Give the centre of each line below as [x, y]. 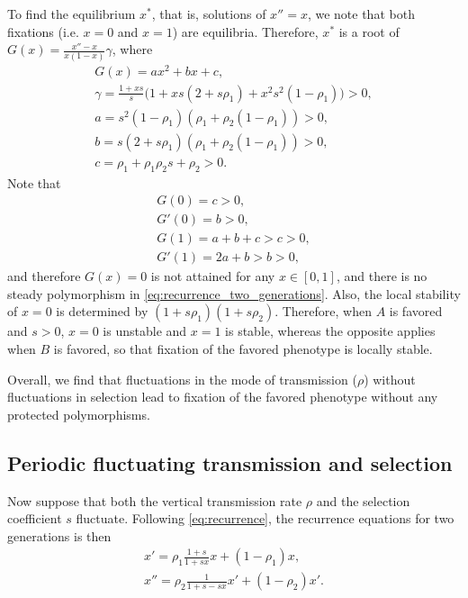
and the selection [363, 500]
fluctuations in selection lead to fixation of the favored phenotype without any [223, 397]
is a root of [369, 31]
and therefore [44, 276]
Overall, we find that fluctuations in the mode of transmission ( [182, 379]
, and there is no [382, 276]
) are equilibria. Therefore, [245, 31]
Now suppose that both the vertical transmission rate [155, 500]
